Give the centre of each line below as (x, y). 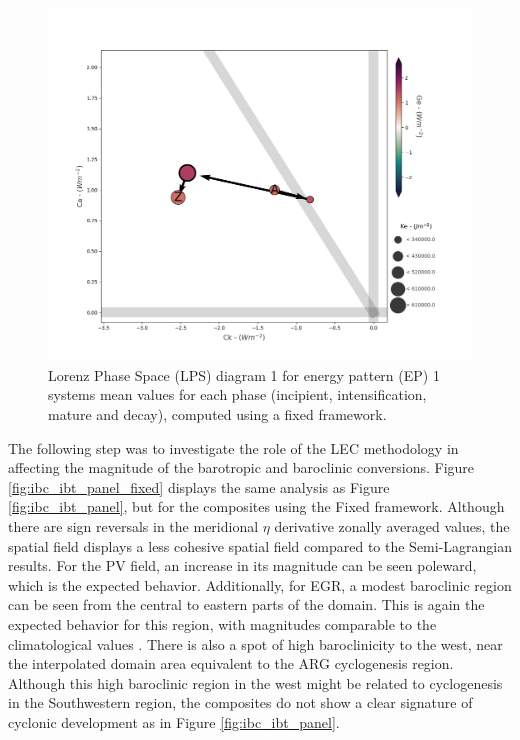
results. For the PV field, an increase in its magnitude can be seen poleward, (242, 565)
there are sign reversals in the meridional (133, 525)
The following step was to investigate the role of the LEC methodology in (233, 447)
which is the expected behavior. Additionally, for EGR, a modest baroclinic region (260, 584)
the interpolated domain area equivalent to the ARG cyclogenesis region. (231, 663)
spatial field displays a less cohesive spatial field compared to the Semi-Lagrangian (260, 545)
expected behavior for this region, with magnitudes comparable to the (222, 623)
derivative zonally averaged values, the (392, 525)
